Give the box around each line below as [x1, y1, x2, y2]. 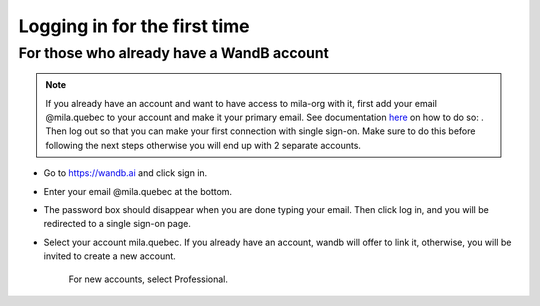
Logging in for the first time [18, 15, 250, 37]
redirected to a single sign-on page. [43, 218, 192, 230]
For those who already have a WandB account [18, 44, 329, 62]
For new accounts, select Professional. [68, 273, 229, 285]
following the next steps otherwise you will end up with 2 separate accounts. [45, 139, 362, 151]
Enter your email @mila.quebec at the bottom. [43, 185, 233, 197]
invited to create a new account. [43, 250, 177, 262]
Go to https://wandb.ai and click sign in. [43, 167, 208, 179]
